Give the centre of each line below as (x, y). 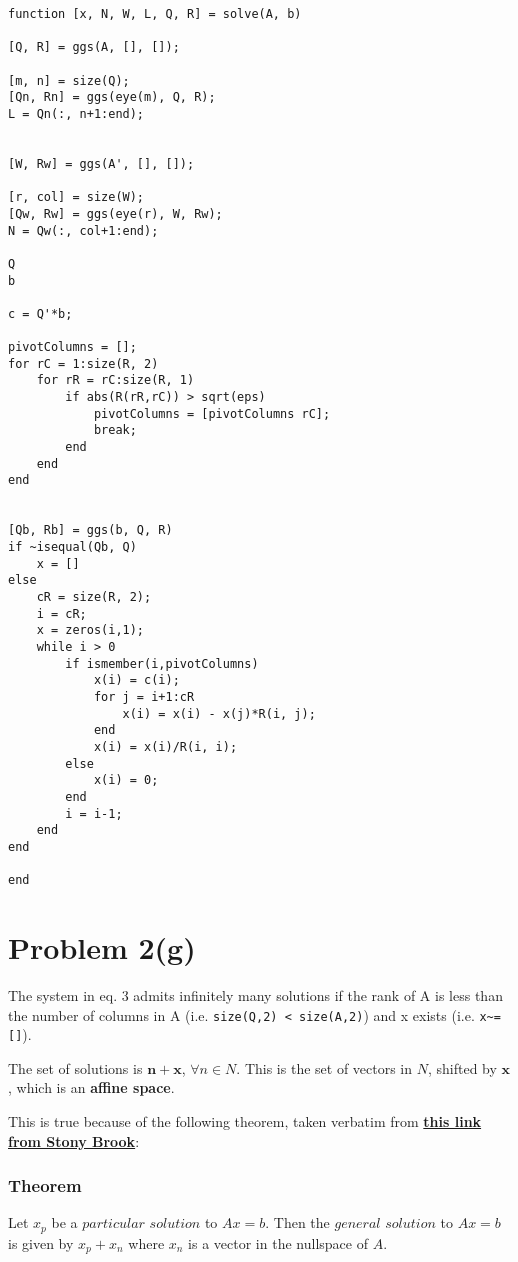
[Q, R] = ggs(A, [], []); (94, 47)
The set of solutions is (75, 1067)
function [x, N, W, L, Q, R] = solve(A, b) (155, 14)
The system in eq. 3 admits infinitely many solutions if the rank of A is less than (255, 994)
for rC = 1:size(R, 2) (83, 363)
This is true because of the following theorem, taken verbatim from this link (245, 1121)
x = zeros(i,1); (90, 630)
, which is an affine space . (91, 1087)
